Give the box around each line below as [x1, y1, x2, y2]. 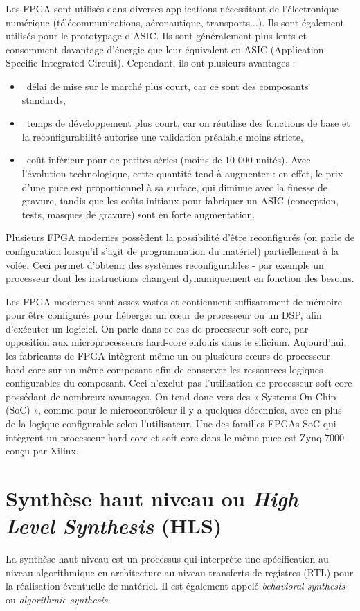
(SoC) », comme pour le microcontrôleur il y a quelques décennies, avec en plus [6, 402, 342, 417]
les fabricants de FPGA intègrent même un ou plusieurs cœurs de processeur [6, 348, 331, 363]
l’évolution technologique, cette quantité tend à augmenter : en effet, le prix [21, 166, 343, 180]
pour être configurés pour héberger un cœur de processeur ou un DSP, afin [6, 308, 322, 322]
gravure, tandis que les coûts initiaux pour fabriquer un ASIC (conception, [21, 193, 339, 208]
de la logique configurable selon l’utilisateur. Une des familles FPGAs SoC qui [6, 416, 336, 431]
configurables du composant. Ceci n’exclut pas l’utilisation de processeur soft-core [6, 375, 352, 390]
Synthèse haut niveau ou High [6, 484, 299, 513]
